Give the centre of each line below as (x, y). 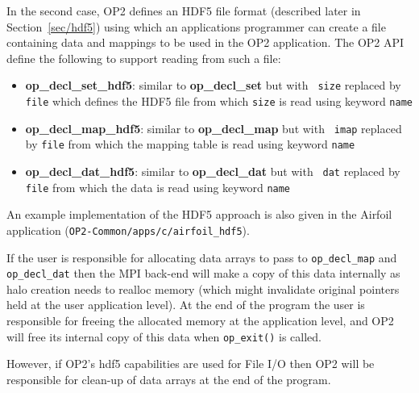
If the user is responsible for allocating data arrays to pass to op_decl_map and (202, 257)
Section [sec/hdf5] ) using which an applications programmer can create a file (196, 26)
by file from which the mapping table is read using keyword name (190, 144)
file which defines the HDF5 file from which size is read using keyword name (219, 101)
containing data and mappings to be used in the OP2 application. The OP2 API (205, 42)
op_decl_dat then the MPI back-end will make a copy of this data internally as (203, 273)
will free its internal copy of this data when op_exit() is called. (164, 336)
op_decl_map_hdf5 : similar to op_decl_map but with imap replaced (214, 128)
